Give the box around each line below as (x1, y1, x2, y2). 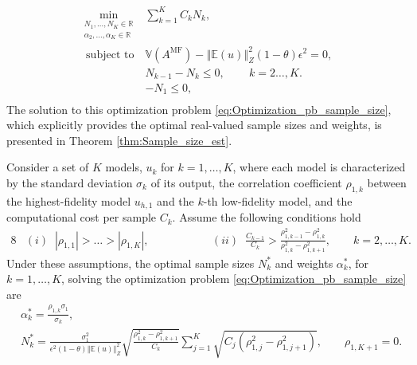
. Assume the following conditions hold (172, 209, 361, 226)
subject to (86, 49, 134, 61)
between (367, 174, 407, 190)
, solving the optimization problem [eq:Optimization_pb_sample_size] (61, 270, 407, 287)
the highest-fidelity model (6, 192, 131, 209)
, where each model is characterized (232, 159, 406, 175)
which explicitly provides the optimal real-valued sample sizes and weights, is (6, 116, 382, 133)
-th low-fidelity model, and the (203, 192, 353, 209)
